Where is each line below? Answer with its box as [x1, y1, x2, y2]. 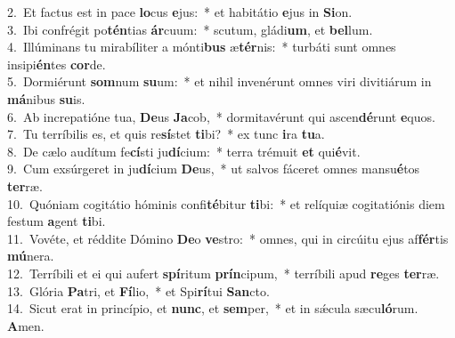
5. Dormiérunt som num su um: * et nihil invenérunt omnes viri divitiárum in [7, 72, 432, 91]
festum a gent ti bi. [7, 212, 106, 230]
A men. [7, 316, 45, 334]
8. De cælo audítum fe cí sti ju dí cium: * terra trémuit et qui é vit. [7, 141, 361, 160]
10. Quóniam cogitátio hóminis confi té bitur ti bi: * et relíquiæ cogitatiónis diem [7, 194, 445, 213]
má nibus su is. [7, 89, 85, 108]
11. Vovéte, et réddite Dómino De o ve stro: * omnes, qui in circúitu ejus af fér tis [7, 229, 449, 247]
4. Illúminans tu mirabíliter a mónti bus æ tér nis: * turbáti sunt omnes [7, 37, 396, 56]
